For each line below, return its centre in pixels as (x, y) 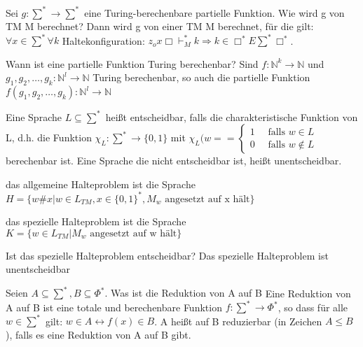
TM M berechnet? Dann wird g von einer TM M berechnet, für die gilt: (160, 26)
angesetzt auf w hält (133, 233)
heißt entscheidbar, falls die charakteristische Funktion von (232, 116)
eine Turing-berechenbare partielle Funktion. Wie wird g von (214, 12)
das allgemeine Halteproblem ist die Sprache (101, 184)
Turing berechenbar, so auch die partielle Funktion (201, 77)
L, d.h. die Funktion (49, 137)
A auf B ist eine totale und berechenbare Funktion (114, 307)
